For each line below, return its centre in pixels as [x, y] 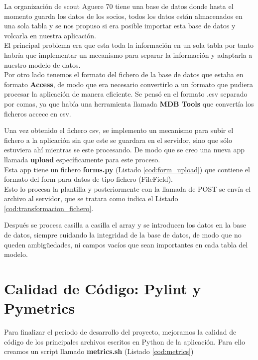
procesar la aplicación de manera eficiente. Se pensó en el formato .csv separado [126, 94]
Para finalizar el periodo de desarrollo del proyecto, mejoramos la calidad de [120, 332]
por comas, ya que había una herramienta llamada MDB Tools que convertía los [129, 103]
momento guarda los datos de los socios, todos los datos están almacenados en [123, 16]
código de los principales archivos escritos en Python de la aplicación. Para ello [125, 341]
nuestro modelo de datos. [42, 64]
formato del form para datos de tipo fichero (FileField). [88, 179]
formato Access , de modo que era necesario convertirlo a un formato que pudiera [129, 84]
